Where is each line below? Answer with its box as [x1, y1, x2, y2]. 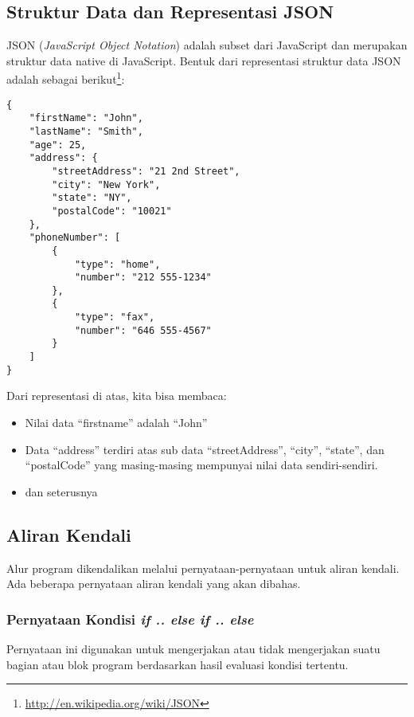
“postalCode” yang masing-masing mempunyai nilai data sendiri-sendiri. [25, 456, 378, 473]
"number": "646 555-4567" [74, 324, 212, 336]
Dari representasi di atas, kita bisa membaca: [6, 387, 227, 404]
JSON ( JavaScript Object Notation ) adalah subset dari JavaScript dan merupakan [6, 37, 408, 53]
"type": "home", [74, 258, 161, 270]
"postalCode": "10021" [52, 205, 172, 217]
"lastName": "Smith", [29, 125, 143, 137]
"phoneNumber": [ [29, 232, 121, 244]
